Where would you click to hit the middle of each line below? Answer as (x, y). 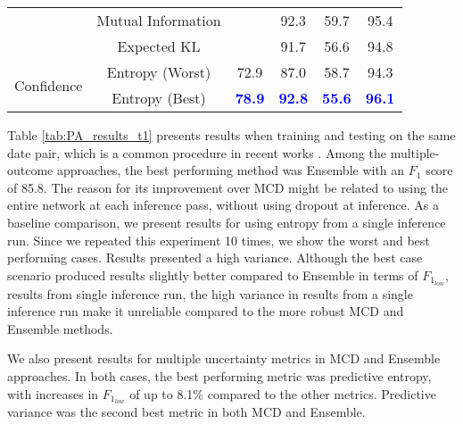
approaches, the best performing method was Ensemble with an (231, 170)
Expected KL (159, 46)
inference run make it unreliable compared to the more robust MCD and (206, 311)
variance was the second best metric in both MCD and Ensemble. (186, 412)
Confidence (49, 85)
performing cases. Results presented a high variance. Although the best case (215, 258)
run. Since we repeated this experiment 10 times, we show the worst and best (219, 240)
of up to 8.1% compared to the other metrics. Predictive (283, 393)
